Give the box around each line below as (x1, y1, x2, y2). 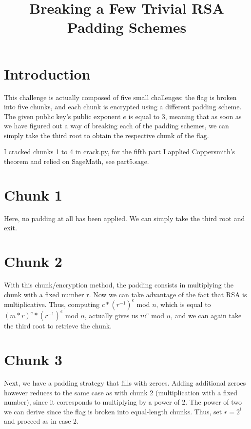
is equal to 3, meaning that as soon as (128, 111, 242, 121)
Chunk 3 (4, 349, 62, 369)
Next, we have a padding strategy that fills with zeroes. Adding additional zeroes (4, 378, 246, 388)
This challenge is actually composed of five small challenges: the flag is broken (4, 92, 237, 102)
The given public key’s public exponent (4, 111, 121, 121)
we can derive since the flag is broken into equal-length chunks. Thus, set (4, 406, 222, 416)
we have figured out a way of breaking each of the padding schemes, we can (4, 121, 229, 131)
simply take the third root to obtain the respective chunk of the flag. (4, 130, 209, 140)
